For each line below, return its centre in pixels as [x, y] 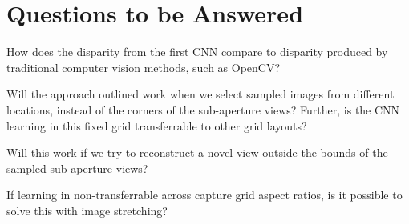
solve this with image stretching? [87, 210]
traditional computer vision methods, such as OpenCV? [144, 67]
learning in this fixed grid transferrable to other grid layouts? [157, 125]
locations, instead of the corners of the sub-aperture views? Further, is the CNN [203, 109]
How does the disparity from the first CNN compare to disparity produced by [197, 52]
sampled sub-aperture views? [77, 168]
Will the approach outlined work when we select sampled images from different [200, 94]
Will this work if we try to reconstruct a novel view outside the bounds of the [197, 152]
